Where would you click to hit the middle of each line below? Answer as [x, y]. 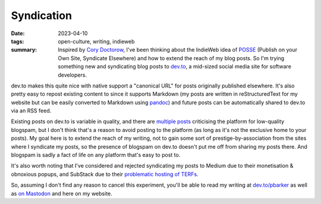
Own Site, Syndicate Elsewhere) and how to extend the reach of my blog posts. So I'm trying [171, 58]
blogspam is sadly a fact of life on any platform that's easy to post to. [96, 155]
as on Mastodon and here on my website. [62, 193]
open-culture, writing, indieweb [96, 41]
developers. [73, 75]
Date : [18, 33]
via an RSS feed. [31, 111]
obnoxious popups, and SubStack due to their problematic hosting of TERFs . [105, 174]
